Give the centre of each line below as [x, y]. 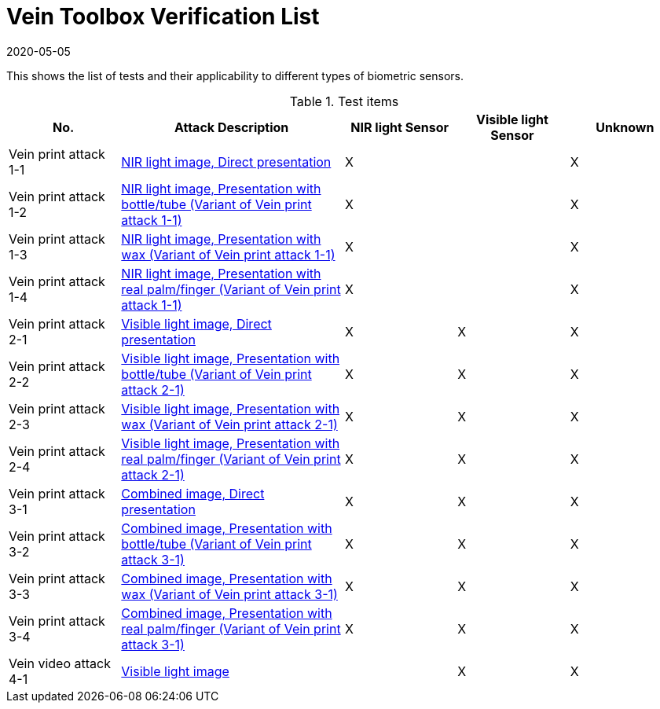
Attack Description [231, 127]
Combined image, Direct [193, 493]
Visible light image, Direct [196, 323]
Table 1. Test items [344, 101]
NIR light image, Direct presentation [226, 162]
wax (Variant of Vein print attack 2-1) [229, 424]
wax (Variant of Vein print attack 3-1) [229, 594]
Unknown [625, 127]
